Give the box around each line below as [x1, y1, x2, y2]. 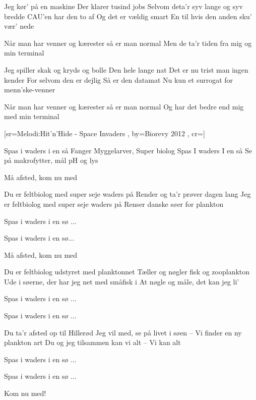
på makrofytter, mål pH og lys [4, 155, 98, 165]
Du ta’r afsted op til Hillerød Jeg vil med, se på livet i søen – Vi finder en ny [4, 327, 242, 337]
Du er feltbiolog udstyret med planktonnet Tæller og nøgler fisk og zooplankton [4, 266, 250, 277]
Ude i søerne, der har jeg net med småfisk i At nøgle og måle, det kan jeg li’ [4, 276, 239, 287]
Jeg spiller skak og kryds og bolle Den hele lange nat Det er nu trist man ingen [4, 64, 248, 75]
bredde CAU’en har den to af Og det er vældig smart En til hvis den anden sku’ [4, 11, 252, 21]
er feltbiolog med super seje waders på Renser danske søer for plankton [4, 198, 224, 209]
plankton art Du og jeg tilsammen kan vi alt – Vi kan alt [4, 337, 181, 348]
